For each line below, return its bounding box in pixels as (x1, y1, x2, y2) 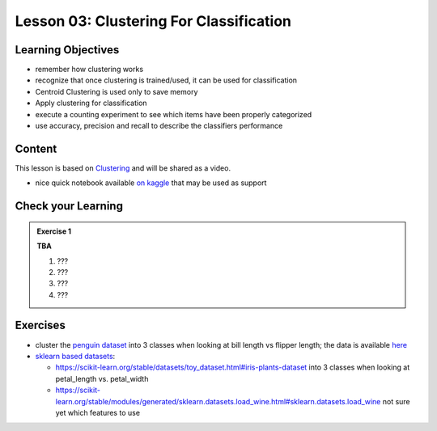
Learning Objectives (15, 43, 120, 57)
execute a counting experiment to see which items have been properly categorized (35, 109, 312, 119)
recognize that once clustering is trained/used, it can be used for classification (35, 75, 298, 85)
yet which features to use (55, 408, 141, 417)
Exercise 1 (36, 226, 72, 236)
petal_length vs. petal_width (55, 374, 149, 383)
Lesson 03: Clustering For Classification (15, 12, 291, 30)
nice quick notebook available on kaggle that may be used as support (35, 178, 267, 188)
